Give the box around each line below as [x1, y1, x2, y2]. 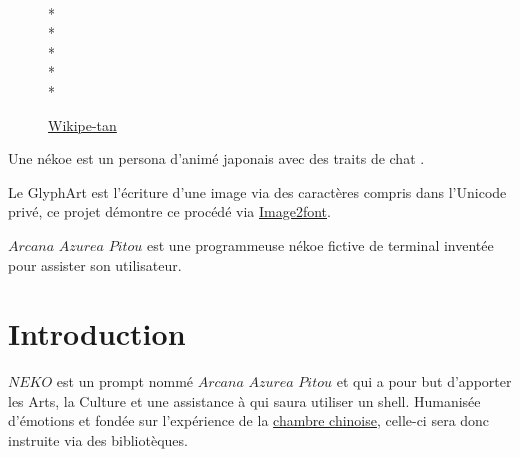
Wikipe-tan [48, 114, 117, 135]
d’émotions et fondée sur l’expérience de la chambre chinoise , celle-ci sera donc [8, 410, 490, 431]
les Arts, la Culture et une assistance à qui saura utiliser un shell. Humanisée [8, 390, 481, 411]
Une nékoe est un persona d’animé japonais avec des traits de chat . [8, 148, 425, 169]
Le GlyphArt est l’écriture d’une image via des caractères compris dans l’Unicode [8, 181, 507, 202]
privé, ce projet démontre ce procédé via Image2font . [8, 201, 331, 222]
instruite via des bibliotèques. [8, 430, 188, 451]
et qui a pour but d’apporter [336, 371, 512, 392]
